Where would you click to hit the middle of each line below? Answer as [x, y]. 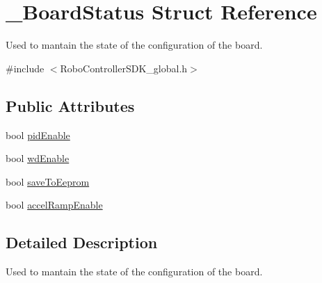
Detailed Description [82, 242]
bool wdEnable [38, 158]
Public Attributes [70, 105]
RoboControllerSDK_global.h [124, 68]
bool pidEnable [38, 135]
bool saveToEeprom [48, 181]
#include [25, 68]
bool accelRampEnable [54, 205]
